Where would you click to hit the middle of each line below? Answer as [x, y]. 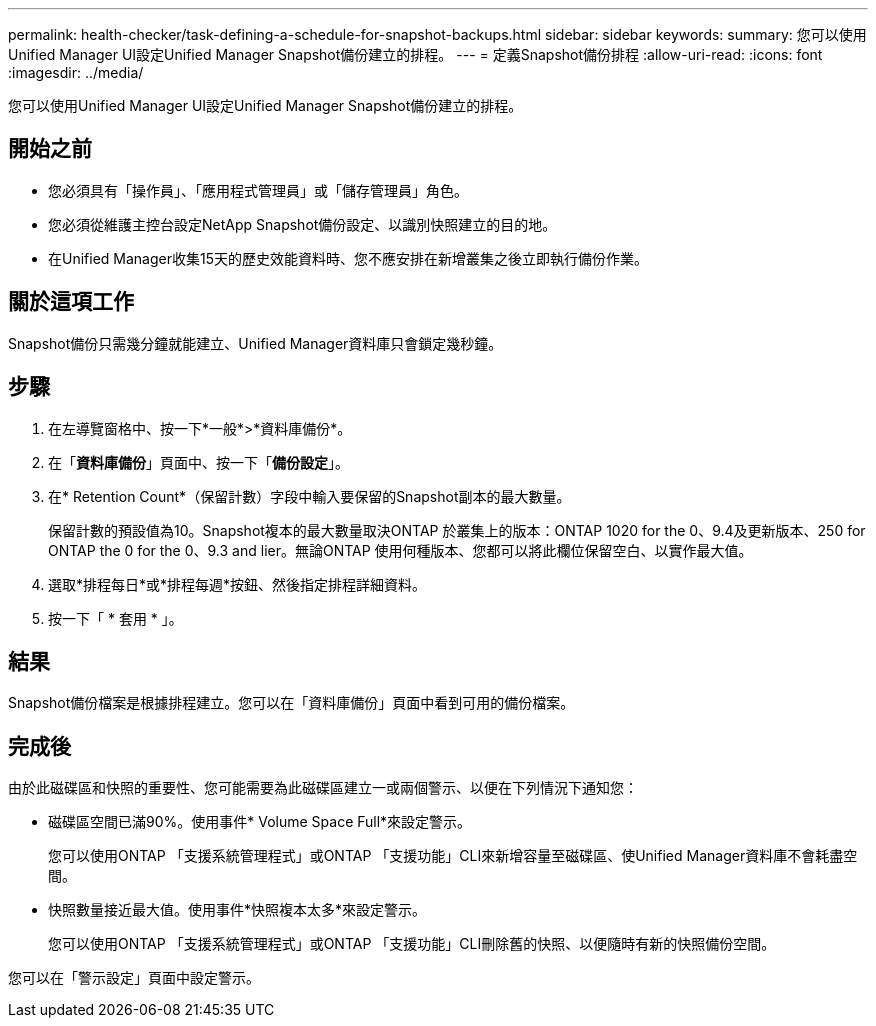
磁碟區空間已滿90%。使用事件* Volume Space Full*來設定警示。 [260, 822]
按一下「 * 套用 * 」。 [115, 618]
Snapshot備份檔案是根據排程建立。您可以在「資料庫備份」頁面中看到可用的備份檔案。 [291, 703]
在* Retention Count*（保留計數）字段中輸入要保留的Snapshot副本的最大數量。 [309, 496]
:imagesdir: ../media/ [76, 72]
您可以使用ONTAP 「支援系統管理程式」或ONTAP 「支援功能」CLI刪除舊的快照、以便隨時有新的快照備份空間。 [412, 944]
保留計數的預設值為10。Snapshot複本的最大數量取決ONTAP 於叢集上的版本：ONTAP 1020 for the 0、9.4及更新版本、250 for [457, 530]
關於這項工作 [71, 302]
